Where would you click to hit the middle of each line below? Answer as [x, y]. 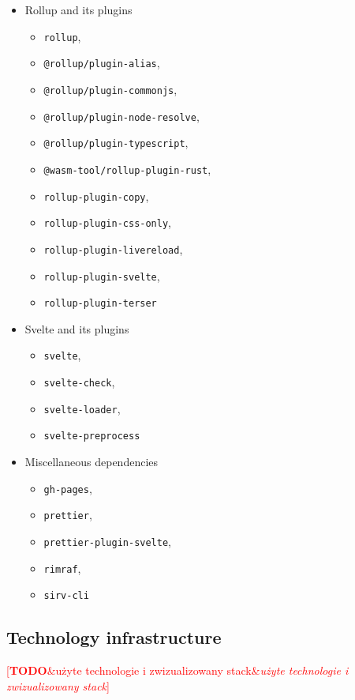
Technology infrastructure [114, 637]
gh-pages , [68, 488]
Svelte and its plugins [77, 328]
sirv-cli [66, 596]
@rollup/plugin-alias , [102, 63]
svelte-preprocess [92, 437]
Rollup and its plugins [78, 9]
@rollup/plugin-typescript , [116, 143]
